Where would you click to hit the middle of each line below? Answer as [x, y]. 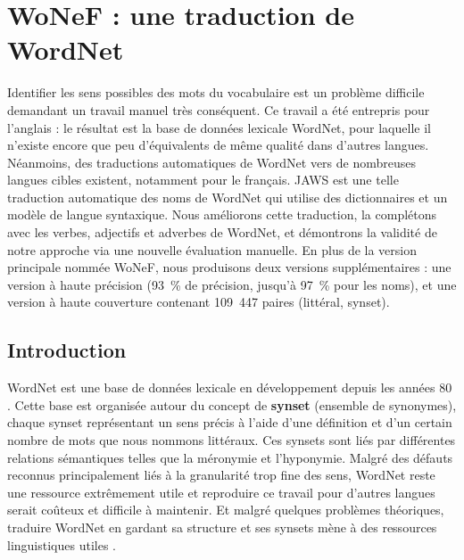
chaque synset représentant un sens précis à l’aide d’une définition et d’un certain [230, 422]
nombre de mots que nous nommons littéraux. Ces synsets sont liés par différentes [232, 440]
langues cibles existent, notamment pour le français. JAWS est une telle [203, 180]
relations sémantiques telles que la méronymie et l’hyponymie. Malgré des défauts [230, 457]
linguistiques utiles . [62, 544]
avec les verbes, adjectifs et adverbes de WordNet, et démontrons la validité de [222, 232]
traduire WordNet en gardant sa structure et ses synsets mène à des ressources [222, 527]
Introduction [67, 350]
